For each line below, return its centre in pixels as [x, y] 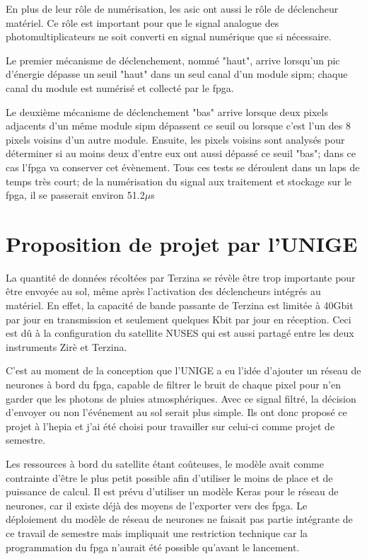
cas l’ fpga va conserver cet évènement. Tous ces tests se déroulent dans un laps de [183, 167]
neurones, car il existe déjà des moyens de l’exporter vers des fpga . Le [157, 505]
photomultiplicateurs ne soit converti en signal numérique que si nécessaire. [169, 36]
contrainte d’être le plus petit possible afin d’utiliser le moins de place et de [169, 477]
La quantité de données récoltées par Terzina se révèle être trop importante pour [181, 277]
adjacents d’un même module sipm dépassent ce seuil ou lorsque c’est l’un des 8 [178, 126]
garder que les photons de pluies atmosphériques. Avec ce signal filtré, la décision [181, 398]
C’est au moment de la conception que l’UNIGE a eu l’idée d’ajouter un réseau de [183, 370]
